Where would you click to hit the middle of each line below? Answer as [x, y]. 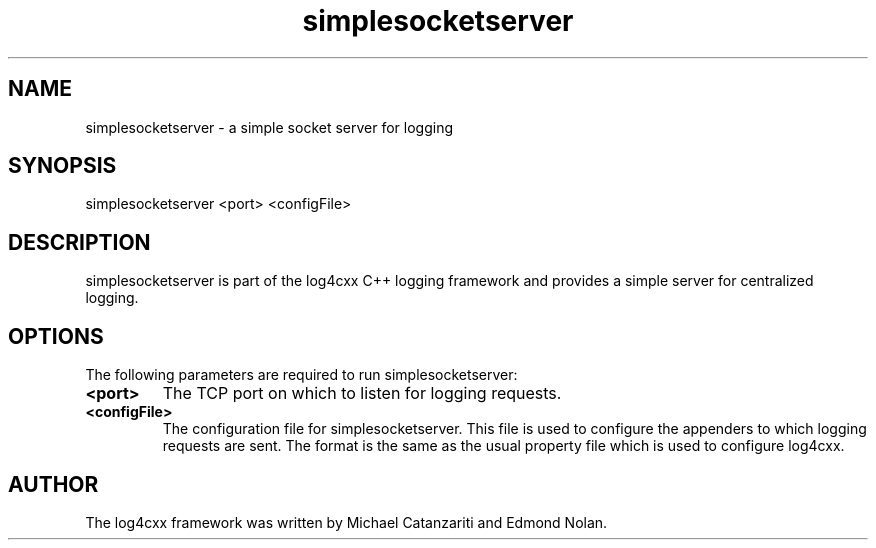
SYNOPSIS [62, 166]
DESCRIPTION [79, 242]
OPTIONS [56, 336]
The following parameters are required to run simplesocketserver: [301, 375]
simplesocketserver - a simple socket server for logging [269, 127]
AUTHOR [53, 484]
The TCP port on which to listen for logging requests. [362, 393]
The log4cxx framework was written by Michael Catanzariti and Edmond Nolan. [346, 522]
